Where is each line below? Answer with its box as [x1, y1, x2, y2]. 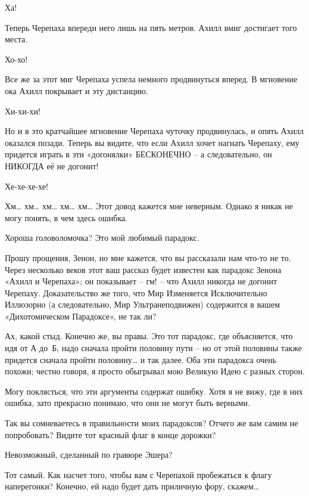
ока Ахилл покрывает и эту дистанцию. [5, 84, 148, 97]
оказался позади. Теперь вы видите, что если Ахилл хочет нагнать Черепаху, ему [5, 136, 299, 148]
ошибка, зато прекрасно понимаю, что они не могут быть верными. [5, 396, 250, 409]
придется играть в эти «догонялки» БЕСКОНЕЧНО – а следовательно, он [5, 148, 272, 160]
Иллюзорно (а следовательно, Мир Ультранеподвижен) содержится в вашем [5, 298, 280, 311]
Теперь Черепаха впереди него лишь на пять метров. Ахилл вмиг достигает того [5, 21, 297, 33]
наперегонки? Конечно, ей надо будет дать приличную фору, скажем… [5, 480, 260, 492]
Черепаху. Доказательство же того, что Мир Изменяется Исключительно [5, 286, 267, 299]
